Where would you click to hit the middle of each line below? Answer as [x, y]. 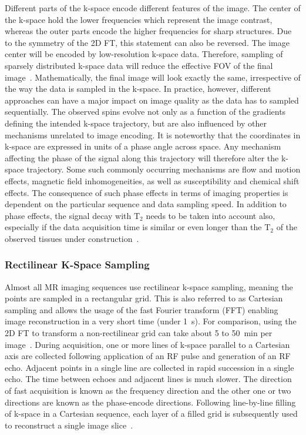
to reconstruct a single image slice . [69, 425]
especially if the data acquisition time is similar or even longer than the [133, 227]
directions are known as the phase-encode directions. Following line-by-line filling [150, 402]
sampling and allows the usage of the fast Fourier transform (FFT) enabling [142, 309]
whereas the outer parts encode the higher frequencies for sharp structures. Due [148, 31]
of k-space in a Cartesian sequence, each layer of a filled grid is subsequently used [151, 414]
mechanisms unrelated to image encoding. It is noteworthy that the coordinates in [153, 135]
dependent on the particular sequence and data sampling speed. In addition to [146, 204]
